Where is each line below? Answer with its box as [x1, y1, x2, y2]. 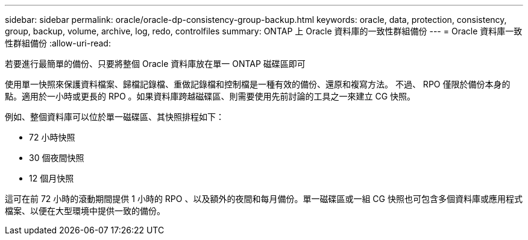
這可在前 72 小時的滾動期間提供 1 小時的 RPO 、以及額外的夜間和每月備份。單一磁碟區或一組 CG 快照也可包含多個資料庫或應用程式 [5, 194, 523, 204]
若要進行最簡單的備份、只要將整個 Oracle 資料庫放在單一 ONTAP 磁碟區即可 [5, 58, 306, 69]
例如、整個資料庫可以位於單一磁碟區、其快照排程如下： [5, 112, 224, 122]
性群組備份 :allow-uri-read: [5, 38, 111, 48]
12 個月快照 [29, 173, 74, 183]
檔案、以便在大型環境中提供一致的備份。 [5, 206, 165, 216]
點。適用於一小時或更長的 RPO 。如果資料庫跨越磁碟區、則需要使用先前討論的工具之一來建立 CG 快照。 [5, 91, 416, 101]
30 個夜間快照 [29, 153, 84, 163]
